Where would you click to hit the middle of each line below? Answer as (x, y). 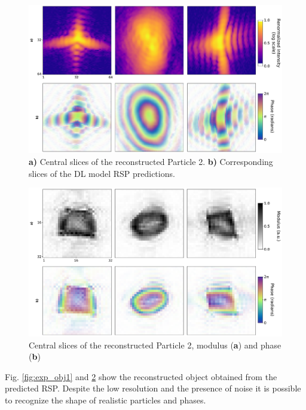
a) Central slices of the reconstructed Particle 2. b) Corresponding (151, 162)
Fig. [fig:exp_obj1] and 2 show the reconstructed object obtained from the (141, 376)
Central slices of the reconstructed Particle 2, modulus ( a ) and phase (155, 345)
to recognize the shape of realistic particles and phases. (105, 400)
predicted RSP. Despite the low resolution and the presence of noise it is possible (153, 388)
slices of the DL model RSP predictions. (102, 173)
